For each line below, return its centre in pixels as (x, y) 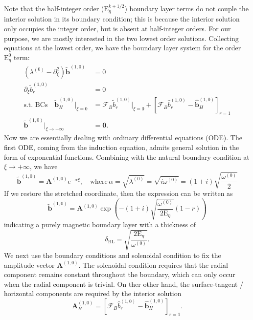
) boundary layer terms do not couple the (186, 8)
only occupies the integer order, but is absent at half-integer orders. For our (117, 29)
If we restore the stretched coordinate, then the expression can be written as (118, 193)
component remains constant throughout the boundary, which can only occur (120, 274)
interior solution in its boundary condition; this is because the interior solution (122, 19)
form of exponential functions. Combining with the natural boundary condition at (127, 157)
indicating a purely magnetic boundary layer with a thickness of (100, 224)
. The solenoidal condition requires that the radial (153, 265)
